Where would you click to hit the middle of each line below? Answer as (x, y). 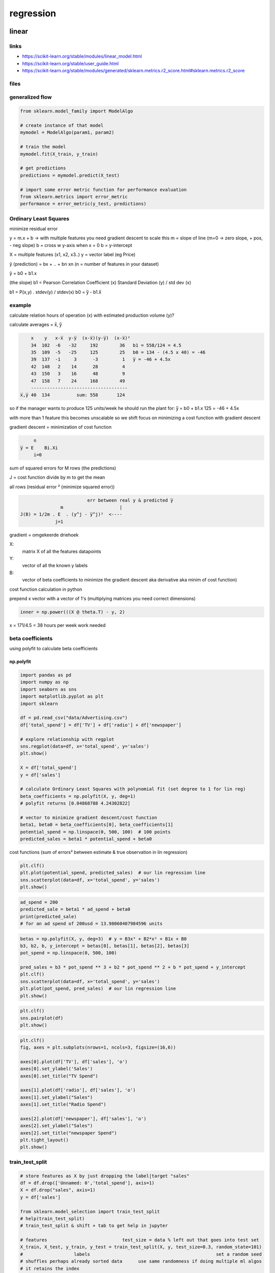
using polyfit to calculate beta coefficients (53, 649)
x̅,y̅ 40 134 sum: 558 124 (73, 395)
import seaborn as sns (48, 689)
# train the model (43, 147)
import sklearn (39, 703)
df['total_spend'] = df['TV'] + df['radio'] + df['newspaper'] (101, 725)
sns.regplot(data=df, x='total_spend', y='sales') (85, 746)
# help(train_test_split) (52, 1219)
